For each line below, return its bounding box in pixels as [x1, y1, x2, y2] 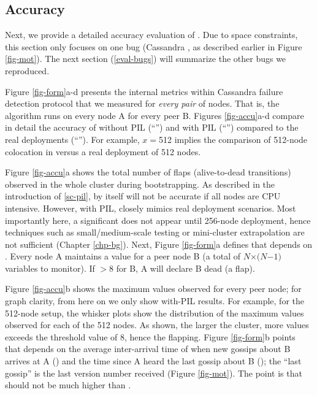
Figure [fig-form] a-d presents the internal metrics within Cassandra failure [5, 85, 283, 98]
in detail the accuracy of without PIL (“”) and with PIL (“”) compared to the [5, 121, 299, 134]
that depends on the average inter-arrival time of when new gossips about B [5, 342, 291, 355]
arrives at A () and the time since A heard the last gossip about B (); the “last [5, 355, 302, 367]
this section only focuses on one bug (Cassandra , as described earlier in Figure [5, 40, 302, 53]
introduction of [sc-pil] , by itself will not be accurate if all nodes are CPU [5, 190, 281, 202]
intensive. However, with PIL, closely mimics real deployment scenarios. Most [5, 201, 296, 214]
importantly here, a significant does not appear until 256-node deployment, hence [5, 213, 311, 226]
